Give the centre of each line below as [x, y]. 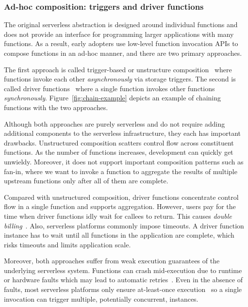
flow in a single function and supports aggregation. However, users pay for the [120, 206]
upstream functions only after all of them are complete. [86, 181]
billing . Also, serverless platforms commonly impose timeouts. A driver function [124, 225]
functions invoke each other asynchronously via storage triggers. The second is [120, 79]
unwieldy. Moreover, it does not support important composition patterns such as [124, 161]
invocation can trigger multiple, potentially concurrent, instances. [101, 299]
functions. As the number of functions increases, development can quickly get [119, 152]
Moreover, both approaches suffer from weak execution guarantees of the [112, 261]
